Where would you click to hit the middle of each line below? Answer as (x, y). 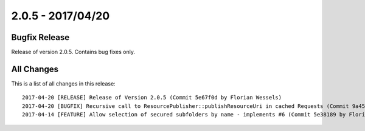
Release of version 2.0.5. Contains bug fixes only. (73, 52)
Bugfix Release (40, 37)
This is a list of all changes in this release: (63, 83)
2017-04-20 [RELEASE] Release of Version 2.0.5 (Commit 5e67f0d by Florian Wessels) (152, 98)
